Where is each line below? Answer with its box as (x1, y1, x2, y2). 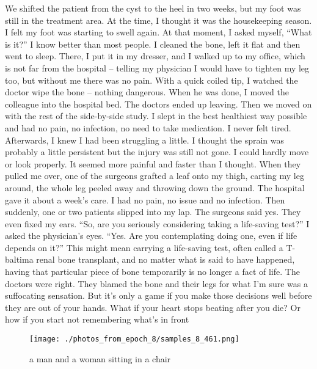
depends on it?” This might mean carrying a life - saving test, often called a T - (5, 241, 296, 254)
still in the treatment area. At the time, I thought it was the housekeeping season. (5, 13, 312, 26)
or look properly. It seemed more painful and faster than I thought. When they (5, 157, 301, 170)
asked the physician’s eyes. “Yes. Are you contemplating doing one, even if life (5, 229, 297, 242)
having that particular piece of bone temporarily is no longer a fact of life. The (5, 265, 300, 278)
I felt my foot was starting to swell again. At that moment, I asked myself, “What (5, 26, 312, 38)
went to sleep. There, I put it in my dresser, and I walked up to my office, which (5, 49, 305, 62)
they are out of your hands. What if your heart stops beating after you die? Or (5, 301, 301, 313)
